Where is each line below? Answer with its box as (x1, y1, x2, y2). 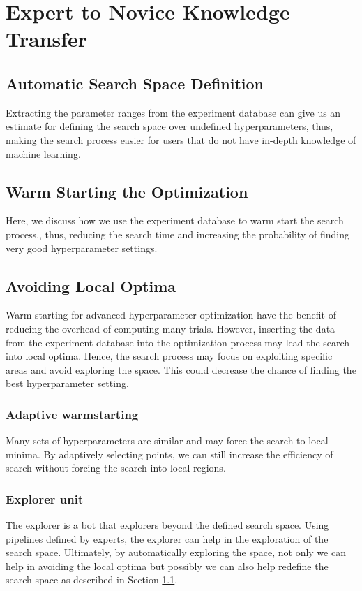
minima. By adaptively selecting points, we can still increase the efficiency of (6, 446, 333, 461)
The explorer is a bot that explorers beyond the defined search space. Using (6, 518, 329, 532)
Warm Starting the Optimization (6, 180, 248, 202)
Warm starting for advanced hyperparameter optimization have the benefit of (6, 307, 337, 322)
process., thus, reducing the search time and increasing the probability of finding (6, 226, 349, 241)
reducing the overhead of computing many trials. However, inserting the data (6, 321, 335, 335)
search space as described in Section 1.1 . (6, 572, 178, 587)
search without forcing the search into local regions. (6, 460, 226, 475)
